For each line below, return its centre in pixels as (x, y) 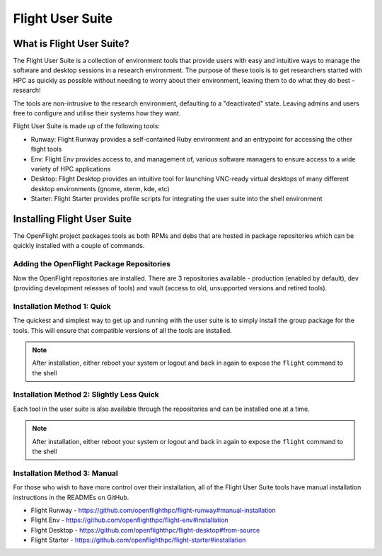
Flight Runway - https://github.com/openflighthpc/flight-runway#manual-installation (153, 510)
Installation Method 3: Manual (65, 473)
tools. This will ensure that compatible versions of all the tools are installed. (123, 330)
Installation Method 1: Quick (62, 306)
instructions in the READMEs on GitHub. (71, 497)
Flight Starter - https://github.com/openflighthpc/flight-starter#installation (138, 540)
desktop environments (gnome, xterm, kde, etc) (100, 188)
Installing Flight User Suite (73, 219)
